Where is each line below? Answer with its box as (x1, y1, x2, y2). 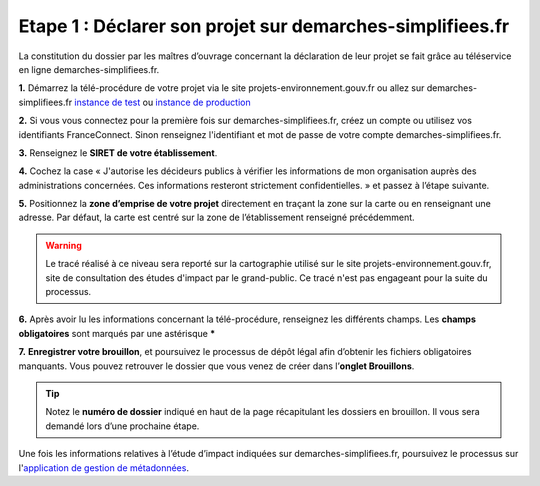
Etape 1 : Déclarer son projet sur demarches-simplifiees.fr (18, 15, 510, 37)
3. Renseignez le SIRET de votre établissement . (18, 146, 218, 159)
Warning (45, 239, 82, 251)
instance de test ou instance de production (74, 96, 251, 108)
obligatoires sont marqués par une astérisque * (18, 327, 216, 339)
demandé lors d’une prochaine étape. (45, 420, 200, 432)
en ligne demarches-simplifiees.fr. (18, 63, 160, 75)
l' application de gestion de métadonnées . (18, 461, 190, 474)
